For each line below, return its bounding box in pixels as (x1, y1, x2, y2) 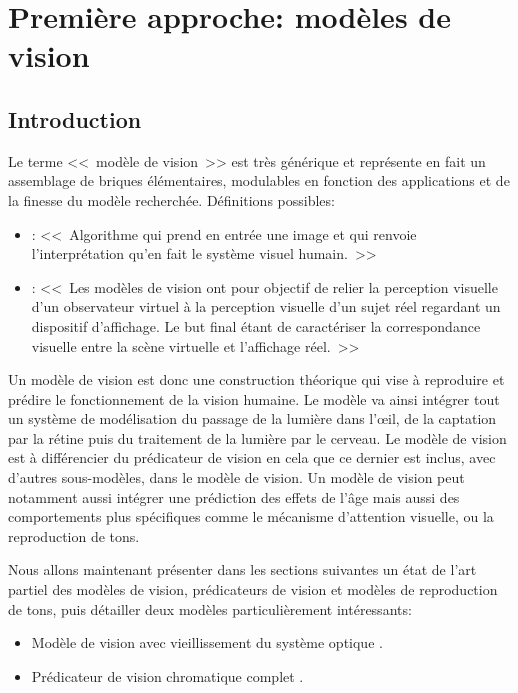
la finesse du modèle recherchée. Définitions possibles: (8, 189, 335, 210)
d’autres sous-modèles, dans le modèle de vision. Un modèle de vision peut (8, 467, 465, 488)
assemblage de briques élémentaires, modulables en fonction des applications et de (8, 170, 510, 191)
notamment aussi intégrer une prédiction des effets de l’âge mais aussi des (8, 486, 460, 507)
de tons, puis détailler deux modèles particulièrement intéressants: (8, 598, 412, 619)
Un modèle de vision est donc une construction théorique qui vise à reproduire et (8, 369, 505, 390)
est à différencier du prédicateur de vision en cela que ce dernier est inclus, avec (8, 447, 496, 468)
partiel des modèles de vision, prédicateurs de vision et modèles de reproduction (8, 579, 498, 600)
